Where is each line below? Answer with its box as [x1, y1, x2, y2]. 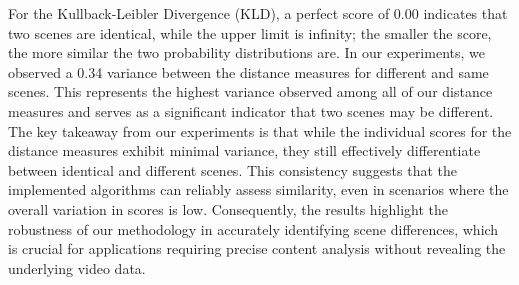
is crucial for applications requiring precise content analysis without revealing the [8, 238, 506, 259]
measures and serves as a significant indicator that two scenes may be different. [8, 100, 494, 121]
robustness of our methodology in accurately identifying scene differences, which [8, 218, 499, 239]
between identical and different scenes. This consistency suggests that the [8, 159, 457, 180]
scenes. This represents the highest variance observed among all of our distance [8, 81, 493, 102]
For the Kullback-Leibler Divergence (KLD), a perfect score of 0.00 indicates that [8, 3, 508, 23]
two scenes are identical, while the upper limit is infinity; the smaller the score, [8, 22, 492, 43]
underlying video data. [8, 257, 146, 278]
